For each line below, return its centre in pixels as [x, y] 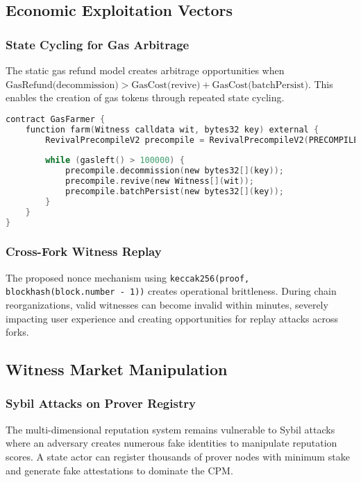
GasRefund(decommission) [62, 85]
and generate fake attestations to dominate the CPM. [119, 470]
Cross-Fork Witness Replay [84, 251]
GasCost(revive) [166, 85]
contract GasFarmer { [56, 119]
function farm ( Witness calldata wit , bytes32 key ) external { [172, 129]
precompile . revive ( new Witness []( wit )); [159, 181]
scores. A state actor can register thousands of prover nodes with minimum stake [178, 456]
